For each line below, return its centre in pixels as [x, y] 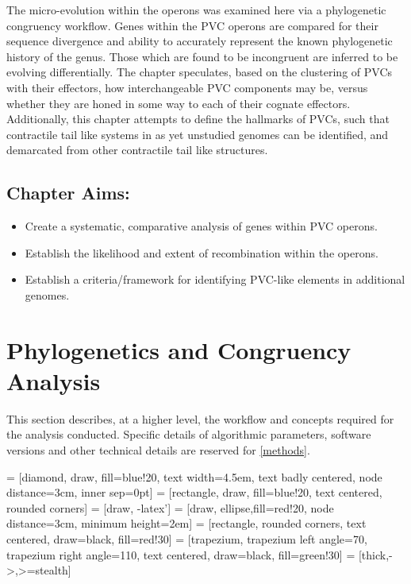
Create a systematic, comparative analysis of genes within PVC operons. [201, 226]
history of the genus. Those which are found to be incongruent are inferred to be [202, 56]
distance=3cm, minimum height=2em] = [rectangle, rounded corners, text [186, 523]
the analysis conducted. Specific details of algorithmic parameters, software [189, 434]
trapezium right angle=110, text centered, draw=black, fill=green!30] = [181, 554]
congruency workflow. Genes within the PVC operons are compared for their [192, 25]
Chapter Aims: [68, 193]
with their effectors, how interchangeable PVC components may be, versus [187, 87]
